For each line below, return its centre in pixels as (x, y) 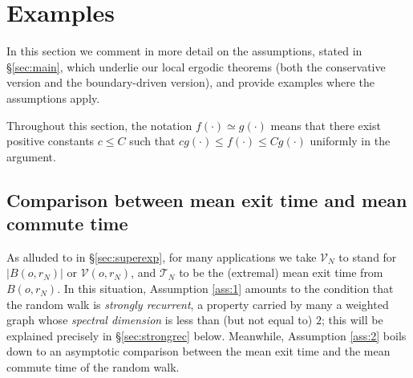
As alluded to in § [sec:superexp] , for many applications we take (162, 256)
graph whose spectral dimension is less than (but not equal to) (160, 320)
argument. (31, 156)
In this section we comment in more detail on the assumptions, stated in (184, 51)
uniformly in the (350, 141)
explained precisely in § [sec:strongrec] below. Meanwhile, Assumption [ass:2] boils (206, 335)
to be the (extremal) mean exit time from (281, 272)
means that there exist (326, 125)
